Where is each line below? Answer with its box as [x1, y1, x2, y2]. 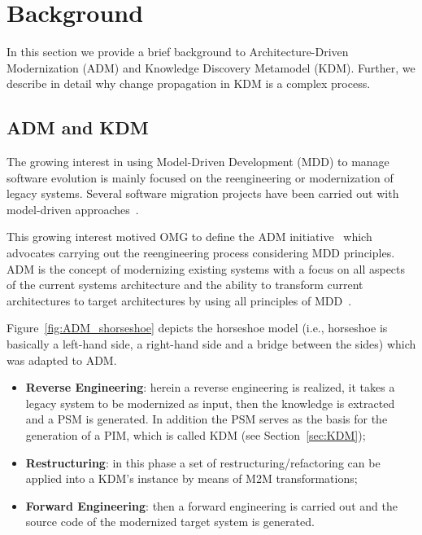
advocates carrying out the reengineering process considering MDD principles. [7, 244, 395, 261]
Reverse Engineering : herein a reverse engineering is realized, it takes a [25, 379, 395, 396]
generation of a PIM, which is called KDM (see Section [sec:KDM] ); [25, 427, 366, 444]
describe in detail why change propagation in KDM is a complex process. [7, 75, 371, 92]
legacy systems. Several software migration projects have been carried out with [7, 185, 399, 202]
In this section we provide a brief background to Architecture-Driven [7, 43, 349, 60]
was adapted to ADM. [7, 351, 117, 368]
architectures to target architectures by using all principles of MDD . [7, 292, 352, 309]
